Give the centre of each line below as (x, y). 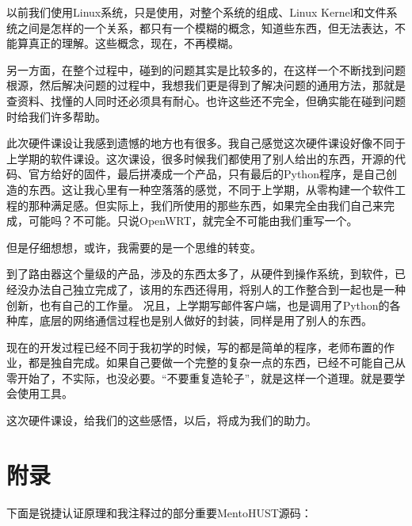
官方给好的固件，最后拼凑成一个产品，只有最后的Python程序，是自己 (207, 174)
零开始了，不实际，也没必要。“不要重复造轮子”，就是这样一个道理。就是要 (200, 377)
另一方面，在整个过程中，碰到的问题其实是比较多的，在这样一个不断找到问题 (206, 69)
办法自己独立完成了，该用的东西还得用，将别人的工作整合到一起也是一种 (217, 289)
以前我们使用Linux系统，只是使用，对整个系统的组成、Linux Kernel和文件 (196, 12)
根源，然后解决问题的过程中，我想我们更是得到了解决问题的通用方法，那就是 (206, 85)
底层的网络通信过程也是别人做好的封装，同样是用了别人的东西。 (206, 320)
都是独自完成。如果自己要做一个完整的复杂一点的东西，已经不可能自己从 (217, 362)
